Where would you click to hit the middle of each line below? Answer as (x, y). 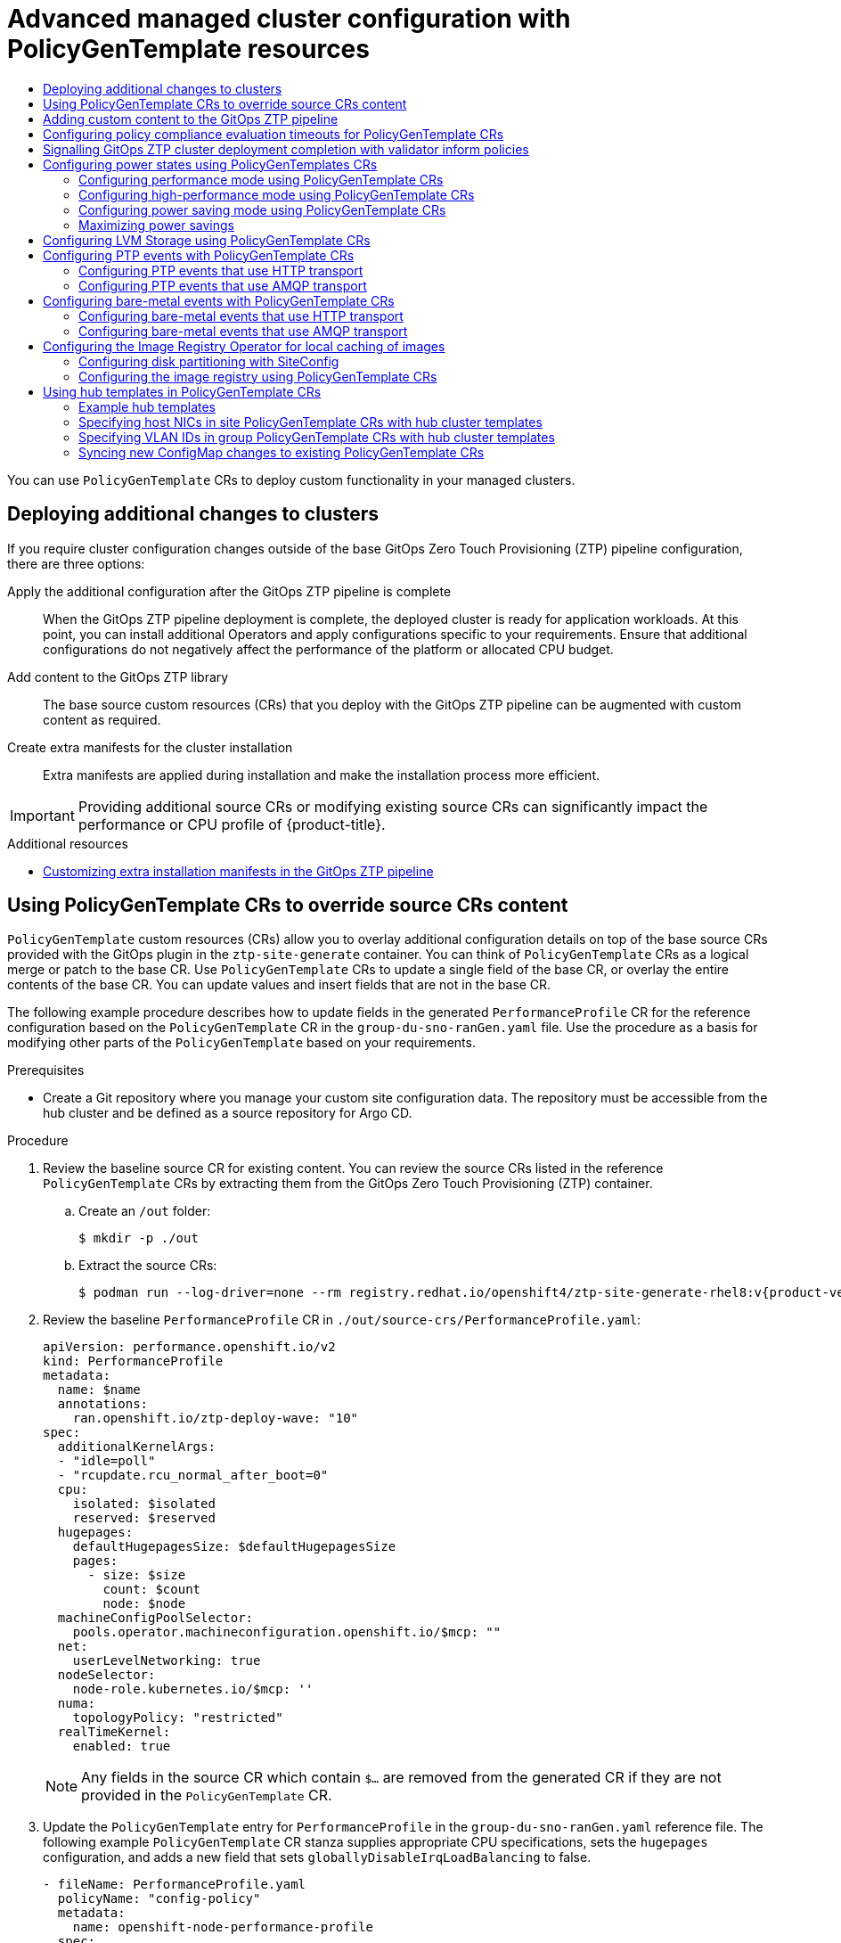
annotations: (103, 1404)
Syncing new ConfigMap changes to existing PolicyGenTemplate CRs (282, 452)
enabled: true (122, 1746)
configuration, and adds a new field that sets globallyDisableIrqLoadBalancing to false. (317, 1857)
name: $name (99, 1390)
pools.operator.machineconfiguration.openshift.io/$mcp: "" (287, 1632)
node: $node (144, 1604)
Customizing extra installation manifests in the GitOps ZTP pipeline (238, 871)
